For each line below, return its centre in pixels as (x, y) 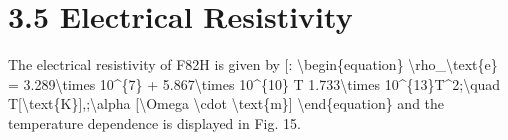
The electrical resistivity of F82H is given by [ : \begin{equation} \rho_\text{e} (253, 64)
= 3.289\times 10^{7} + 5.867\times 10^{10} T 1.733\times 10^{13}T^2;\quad (254, 83)
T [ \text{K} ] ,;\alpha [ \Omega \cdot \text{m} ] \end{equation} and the (226, 103)
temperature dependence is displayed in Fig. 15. (154, 122)
